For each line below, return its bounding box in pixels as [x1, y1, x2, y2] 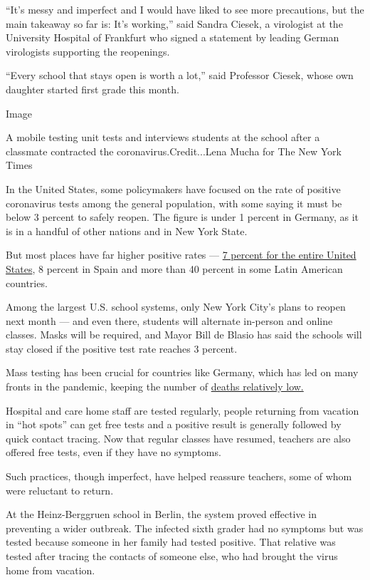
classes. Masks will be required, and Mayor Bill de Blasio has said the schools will [6, 327, 362, 342]
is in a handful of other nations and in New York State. [6, 223, 248, 238]
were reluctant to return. [6, 482, 114, 497]
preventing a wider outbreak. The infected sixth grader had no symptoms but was [6, 520, 364, 535]
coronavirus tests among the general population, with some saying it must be [6, 195, 342, 210]
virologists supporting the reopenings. [6, 43, 170, 58]
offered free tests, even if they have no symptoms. [6, 445, 221, 460]
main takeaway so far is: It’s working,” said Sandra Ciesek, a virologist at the [6, 16, 343, 31]
